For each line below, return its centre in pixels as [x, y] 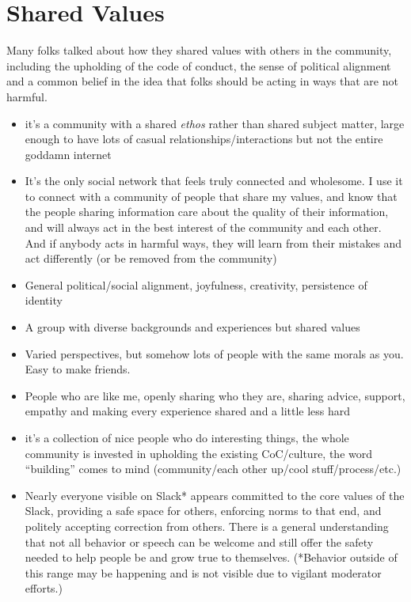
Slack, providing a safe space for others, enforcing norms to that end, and [203, 511]
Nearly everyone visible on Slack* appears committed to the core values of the [215, 495]
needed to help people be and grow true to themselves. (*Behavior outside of [211, 557]
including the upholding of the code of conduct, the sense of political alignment [199, 65]
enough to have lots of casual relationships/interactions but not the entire [204, 139]
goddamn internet [68, 154]
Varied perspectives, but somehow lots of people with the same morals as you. [214, 353]
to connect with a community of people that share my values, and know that [211, 196]
